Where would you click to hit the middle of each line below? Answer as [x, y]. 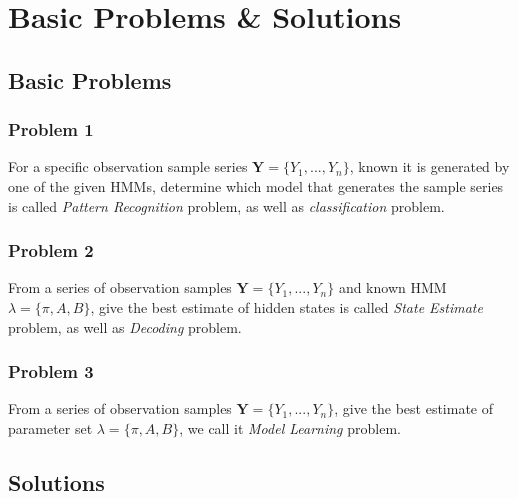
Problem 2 [51, 250]
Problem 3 [51, 371]
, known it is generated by [429, 166]
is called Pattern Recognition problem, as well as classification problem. [226, 205]
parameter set [50, 427]
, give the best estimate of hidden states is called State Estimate [286, 306]
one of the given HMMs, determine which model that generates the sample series [256, 185]
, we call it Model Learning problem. [290, 427]
